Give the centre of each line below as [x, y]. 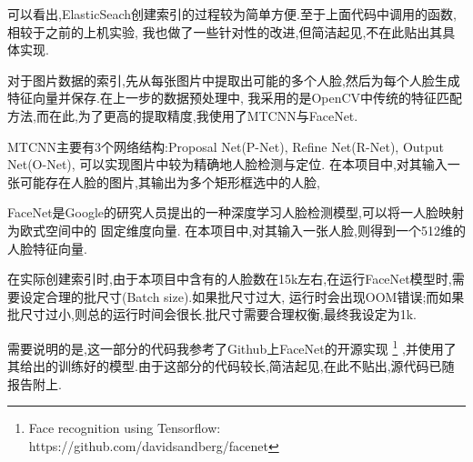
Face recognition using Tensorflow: [125, 428]
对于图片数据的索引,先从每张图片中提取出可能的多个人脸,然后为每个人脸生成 [234, 80]
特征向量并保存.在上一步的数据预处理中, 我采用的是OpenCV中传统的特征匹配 [235, 98]
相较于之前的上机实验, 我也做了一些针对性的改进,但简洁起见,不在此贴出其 [225, 31]
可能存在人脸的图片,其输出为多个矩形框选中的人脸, [170, 181]
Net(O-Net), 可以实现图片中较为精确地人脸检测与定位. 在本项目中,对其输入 [227, 164]
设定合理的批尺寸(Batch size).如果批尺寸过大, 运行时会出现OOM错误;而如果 [242, 296]
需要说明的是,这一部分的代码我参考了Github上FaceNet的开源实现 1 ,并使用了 [232, 346]
